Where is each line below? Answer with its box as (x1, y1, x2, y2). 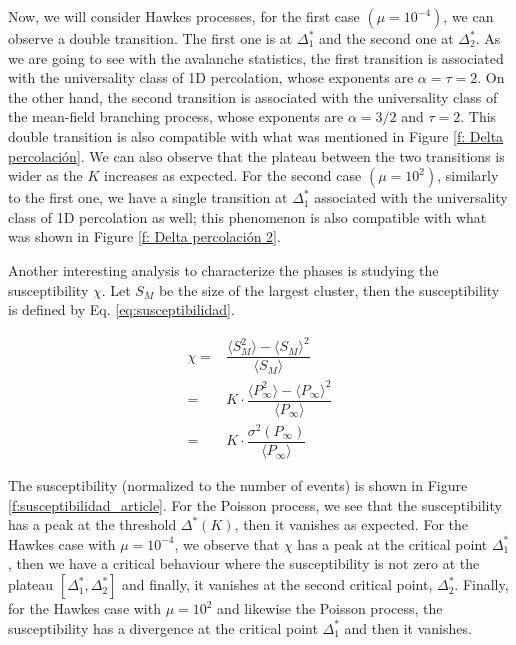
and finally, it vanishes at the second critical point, (122, 574, 433, 595)
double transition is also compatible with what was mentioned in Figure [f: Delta (8, 125, 504, 146)
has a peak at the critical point (297, 533, 488, 554)
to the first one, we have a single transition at (8, 187, 288, 208)
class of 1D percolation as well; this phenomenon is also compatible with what (8, 206, 487, 227)
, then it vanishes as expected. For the (234, 514, 468, 535)
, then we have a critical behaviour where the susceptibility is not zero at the (8, 553, 480, 574)
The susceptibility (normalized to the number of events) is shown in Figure (8, 475, 468, 496)
